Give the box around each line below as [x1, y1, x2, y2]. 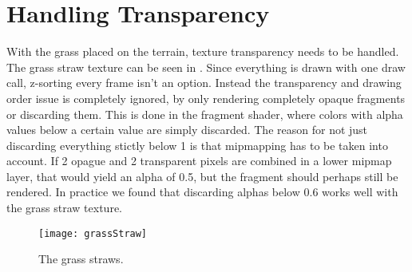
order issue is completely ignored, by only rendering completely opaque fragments [6, 89, 406, 106]
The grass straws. [38, 250, 124, 267]
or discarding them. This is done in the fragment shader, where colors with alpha [6, 105, 403, 122]
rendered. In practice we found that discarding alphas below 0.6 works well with [6, 183, 398, 200]
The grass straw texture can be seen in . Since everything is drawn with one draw [6, 58, 406, 75]
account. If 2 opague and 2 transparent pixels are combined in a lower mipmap [6, 152, 392, 169]
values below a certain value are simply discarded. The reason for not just [6, 121, 368, 138]
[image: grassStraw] [38, 227, 148, 239]
